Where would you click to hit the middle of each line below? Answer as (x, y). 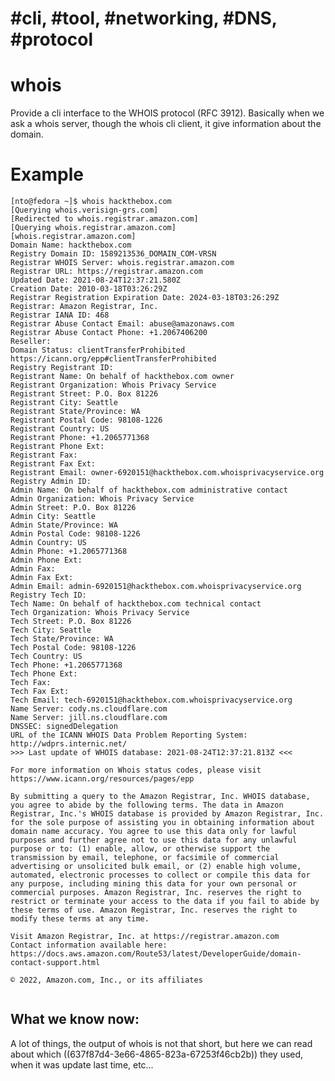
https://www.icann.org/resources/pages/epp (102, 779)
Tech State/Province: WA (62, 639)
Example (47, 174)
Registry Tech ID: (48, 595)
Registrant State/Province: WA (75, 412)
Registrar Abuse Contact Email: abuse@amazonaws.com (122, 324)
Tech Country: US (46, 657)
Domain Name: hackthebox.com (71, 245)
